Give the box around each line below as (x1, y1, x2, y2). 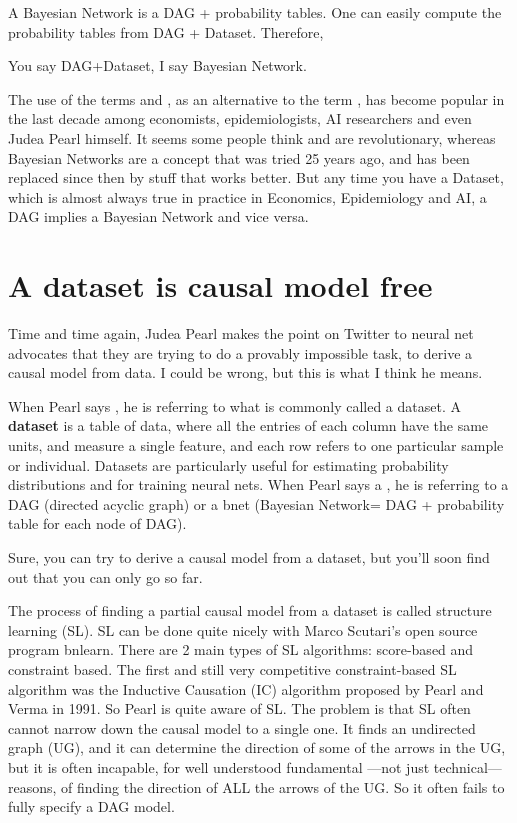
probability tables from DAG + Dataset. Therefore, (8, 21, 324, 42)
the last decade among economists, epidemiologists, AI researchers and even (8, 108, 472, 129)
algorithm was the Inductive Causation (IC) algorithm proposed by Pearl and (8, 678, 484, 699)
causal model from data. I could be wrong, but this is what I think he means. (8, 362, 483, 383)
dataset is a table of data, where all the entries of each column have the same (8, 415, 489, 436)
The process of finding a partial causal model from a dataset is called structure (8, 600, 492, 621)
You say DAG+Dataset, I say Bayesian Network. (8, 55, 307, 76)
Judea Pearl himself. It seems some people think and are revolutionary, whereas (8, 127, 496, 148)
